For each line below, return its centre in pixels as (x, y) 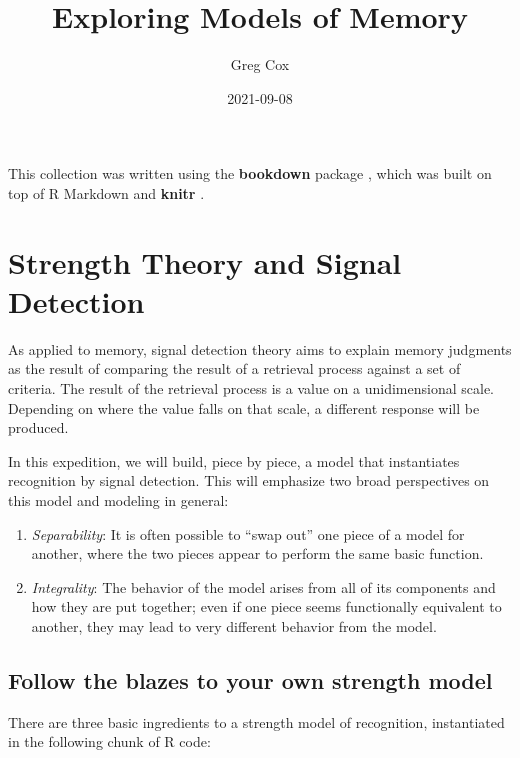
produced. (38, 427)
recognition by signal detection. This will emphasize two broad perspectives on (249, 480)
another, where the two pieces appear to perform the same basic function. (257, 553)
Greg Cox (260, 64)
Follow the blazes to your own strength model (250, 679)
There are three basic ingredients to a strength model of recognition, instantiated (256, 721)
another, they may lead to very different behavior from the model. (234, 625)
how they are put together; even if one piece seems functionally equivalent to (266, 606)
